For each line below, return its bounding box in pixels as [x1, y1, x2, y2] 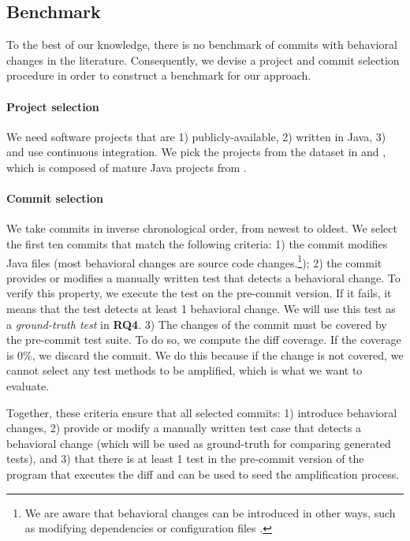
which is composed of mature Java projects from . [6, 159, 247, 175]
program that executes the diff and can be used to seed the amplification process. [6, 465, 400, 482]
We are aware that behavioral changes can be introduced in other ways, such [24, 504, 396, 520]
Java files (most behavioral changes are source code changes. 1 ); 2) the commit [6, 252, 382, 270]
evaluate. [6, 377, 50, 394]
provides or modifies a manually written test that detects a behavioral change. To [6, 269, 401, 285]
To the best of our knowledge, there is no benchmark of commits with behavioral [6, 36, 397, 53]
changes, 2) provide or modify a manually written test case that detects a [6, 420, 361, 436]
